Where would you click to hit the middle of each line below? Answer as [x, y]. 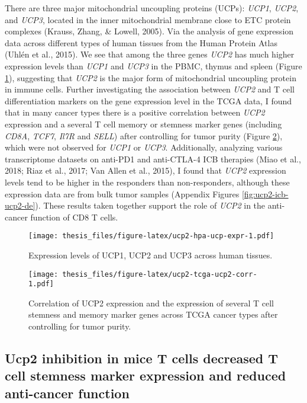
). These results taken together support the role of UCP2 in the [150, 205]
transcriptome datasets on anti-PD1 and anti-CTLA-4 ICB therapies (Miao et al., [153, 159]
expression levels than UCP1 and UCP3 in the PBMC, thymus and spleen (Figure [153, 65]
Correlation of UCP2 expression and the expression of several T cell [151, 303]
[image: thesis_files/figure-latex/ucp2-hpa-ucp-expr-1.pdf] [151, 236]
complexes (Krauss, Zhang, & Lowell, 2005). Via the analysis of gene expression [149, 31]
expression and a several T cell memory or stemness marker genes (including [143, 124]
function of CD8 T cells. [74, 217]
